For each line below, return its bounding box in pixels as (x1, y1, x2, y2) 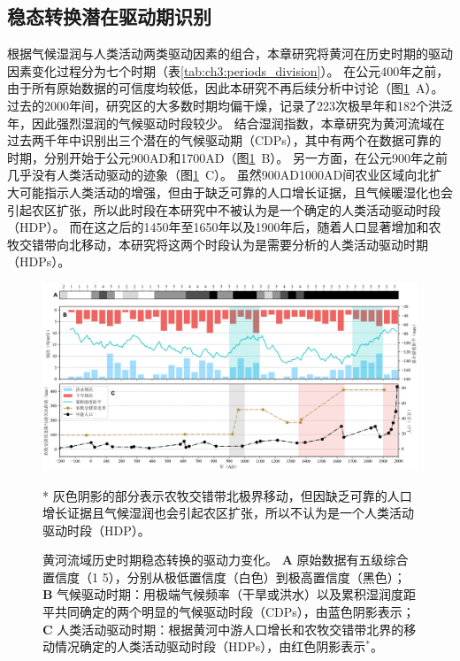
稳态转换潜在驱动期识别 (7, 3, 211, 30)
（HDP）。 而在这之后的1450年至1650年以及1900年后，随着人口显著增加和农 (7, 218, 441, 236)
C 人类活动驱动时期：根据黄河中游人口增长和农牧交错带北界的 (42, 619, 404, 638)
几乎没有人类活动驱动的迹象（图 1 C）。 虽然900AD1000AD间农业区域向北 (7, 165, 430, 184)
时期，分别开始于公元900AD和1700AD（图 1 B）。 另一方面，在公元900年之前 (7, 148, 448, 166)
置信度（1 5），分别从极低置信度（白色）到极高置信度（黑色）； (42, 567, 406, 586)
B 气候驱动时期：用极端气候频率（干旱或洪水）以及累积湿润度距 (42, 585, 417, 603)
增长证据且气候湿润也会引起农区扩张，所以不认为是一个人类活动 (42, 503, 414, 522)
